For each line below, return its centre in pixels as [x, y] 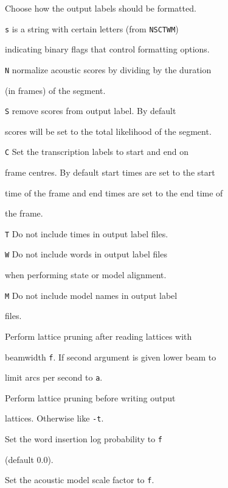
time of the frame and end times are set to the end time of [114, 192]
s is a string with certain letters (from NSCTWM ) [92, 28]
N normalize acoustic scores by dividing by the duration [108, 69]
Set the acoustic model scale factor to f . [80, 480]
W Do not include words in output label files [86, 254]
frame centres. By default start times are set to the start [110, 172]
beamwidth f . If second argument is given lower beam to [111, 357]
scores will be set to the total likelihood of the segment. [108, 131]
